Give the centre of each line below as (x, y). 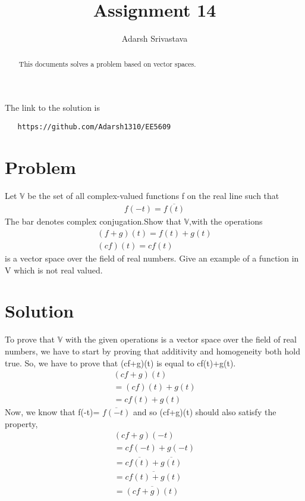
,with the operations (226, 221)
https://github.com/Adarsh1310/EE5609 (94, 127)
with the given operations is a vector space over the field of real (181, 339)
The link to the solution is (52, 108)
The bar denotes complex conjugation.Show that (93, 221)
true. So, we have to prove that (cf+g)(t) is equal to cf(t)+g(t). (120, 362)
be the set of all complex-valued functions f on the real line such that (153, 195)
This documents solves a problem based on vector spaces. (107, 63)
